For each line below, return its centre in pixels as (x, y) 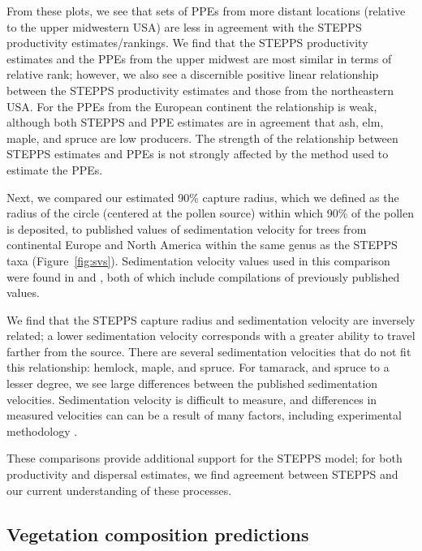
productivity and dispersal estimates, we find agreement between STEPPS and (202, 474)
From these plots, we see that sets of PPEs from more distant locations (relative (206, 11)
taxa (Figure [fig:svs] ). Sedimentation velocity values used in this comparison (198, 260)
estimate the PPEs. (55, 169)
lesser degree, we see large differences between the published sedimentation (192, 383)
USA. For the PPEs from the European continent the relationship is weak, (192, 106)
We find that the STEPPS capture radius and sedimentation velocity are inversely (211, 319)
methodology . (42, 430)
